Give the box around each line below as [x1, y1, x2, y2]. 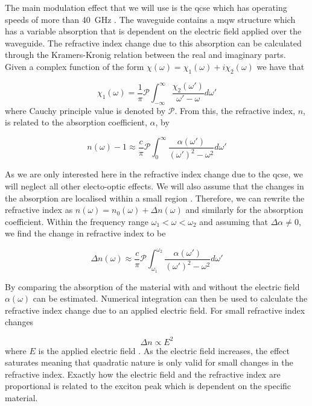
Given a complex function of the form [5, 60, 144, 72]
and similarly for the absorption [185, 203, 304, 216]
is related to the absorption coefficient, [5, 116, 147, 128]
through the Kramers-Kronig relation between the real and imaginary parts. [5, 48, 286, 61]
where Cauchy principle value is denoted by [5, 104, 166, 116]
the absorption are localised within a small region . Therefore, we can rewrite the [5, 191, 305, 204]
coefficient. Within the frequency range [5, 215, 149, 227]
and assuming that [199, 215, 268, 227]
